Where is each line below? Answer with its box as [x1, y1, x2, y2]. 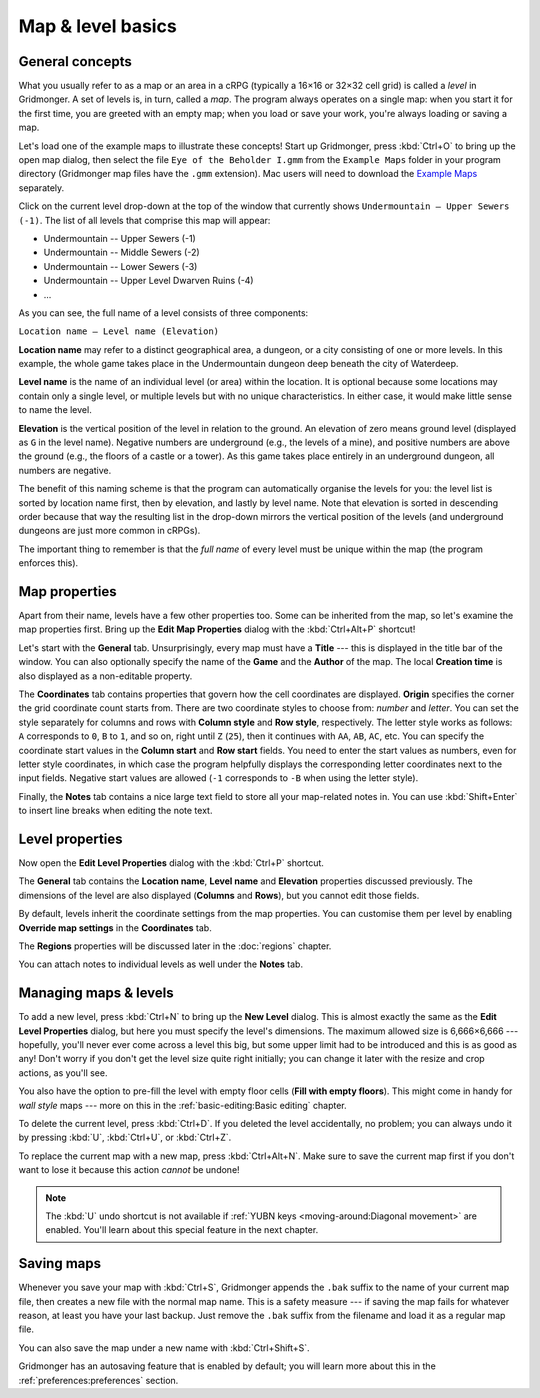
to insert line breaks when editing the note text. [18, 805, 213, 817]
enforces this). [18, 557, 79, 569]
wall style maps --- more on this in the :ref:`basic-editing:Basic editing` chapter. [18, 1099, 347, 1111]
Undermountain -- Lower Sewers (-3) [43, 260, 198, 272]
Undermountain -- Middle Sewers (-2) [43, 246, 200, 259]
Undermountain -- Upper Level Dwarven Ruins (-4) [43, 275, 254, 287]
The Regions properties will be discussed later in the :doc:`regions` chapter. [18, 940, 332, 952]
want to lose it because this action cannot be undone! [18, 1164, 240, 1176]
